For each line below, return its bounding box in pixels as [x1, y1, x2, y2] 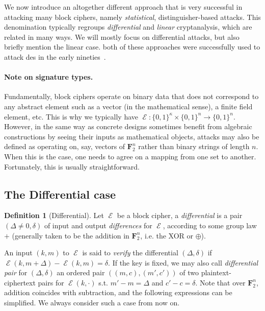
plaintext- [201, 267, 231, 278]
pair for [4, 267, 28, 278]
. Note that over [195, 277, 246, 288]
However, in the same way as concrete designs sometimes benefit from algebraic [4, 121, 252, 132]
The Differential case [4, 186, 116, 202]
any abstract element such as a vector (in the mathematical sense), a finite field [4, 101, 253, 111]
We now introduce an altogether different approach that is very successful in [4, 2, 243, 12]
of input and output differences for [44, 220, 152, 230]
